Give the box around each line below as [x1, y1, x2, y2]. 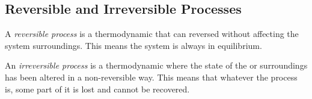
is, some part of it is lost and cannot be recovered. [5, 82, 190, 95]
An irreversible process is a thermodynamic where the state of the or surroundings [5, 59, 308, 72]
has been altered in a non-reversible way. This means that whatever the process [5, 70, 298, 83]
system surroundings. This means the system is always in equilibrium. [5, 39, 262, 51]
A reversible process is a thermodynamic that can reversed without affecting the [5, 27, 299, 40]
